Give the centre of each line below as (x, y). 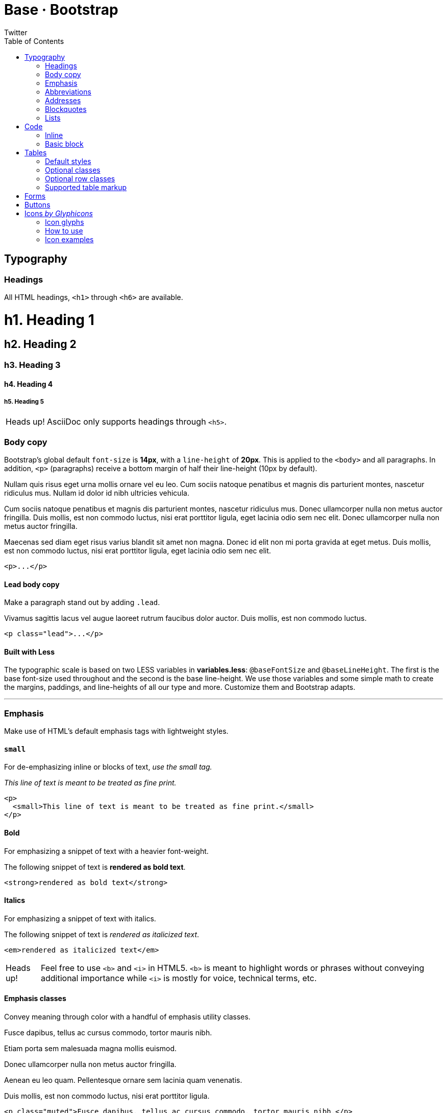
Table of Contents (34, 41)
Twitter (16, 32)
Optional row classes (80, 178)
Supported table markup (86, 187)
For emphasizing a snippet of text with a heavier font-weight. (106, 851)
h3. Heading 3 (32, 365)
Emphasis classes (35, 999)
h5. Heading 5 (24, 401)
